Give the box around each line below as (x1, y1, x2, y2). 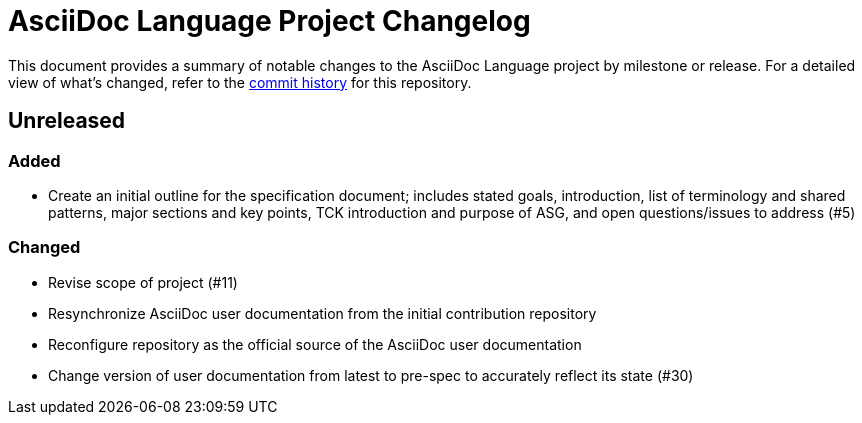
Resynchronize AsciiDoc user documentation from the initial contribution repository (48, 304, 597, 322)
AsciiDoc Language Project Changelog (8, 4, 531, 38)
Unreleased (8, 108, 126, 134)
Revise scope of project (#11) (48, 273, 238, 291)
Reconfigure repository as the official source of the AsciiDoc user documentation (48, 335, 582, 353)
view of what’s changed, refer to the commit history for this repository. (8, 73, 472, 91)
